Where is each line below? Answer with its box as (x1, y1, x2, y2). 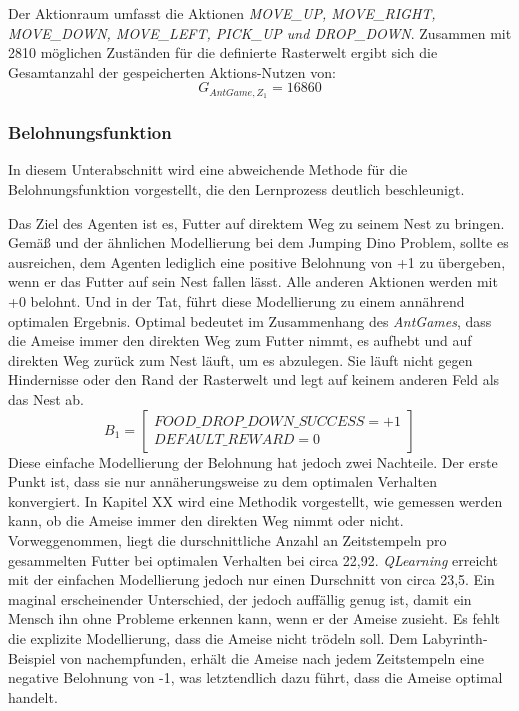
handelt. (8, 686, 58, 707)
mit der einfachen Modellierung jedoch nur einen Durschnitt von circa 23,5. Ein (8, 569, 495, 590)
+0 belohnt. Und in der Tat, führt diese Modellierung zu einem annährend (8, 291, 465, 312)
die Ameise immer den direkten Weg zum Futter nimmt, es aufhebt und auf (8, 330, 472, 351)
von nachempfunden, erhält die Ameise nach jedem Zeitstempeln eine (59, 647, 485, 668)
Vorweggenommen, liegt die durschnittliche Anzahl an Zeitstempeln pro (8, 529, 447, 550)
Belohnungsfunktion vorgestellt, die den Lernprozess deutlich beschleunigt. (8, 179, 465, 200)
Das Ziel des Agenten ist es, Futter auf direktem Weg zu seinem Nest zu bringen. (8, 212, 505, 233)
